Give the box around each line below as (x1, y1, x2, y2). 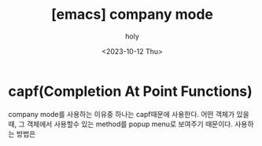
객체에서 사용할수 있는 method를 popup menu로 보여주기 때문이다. (26, 119, 234, 129)
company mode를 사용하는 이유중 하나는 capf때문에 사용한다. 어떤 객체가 (8, 109, 235, 119)
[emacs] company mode (50, 5, 214, 24)
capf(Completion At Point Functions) (8, 82, 253, 100)
